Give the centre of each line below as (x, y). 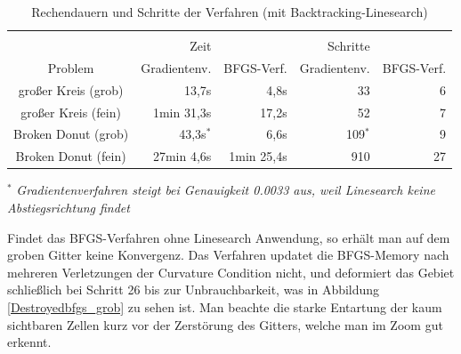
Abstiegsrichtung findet (69, 207)
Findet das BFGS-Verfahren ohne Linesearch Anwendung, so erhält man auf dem (229, 237)
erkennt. (29, 342)
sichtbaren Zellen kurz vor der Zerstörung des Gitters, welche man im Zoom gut (225, 324)
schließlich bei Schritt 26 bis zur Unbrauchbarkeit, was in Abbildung (194, 290)
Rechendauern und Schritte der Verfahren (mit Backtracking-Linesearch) (230, 12)
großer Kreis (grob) (71, 89)
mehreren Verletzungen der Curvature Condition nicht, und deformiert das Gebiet (231, 272)
